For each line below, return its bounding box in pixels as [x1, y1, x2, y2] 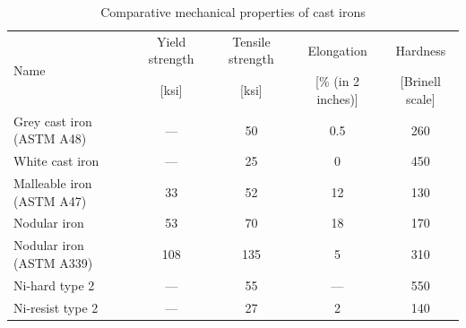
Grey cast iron [13, 111, 92, 130]
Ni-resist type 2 [13, 298, 99, 316]
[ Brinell [400, 72, 441, 91]
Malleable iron [13, 174, 92, 192]
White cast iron [13, 151, 99, 170]
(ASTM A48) [13, 129, 87, 148]
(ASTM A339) [13, 253, 93, 272]
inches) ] [316, 89, 358, 108]
